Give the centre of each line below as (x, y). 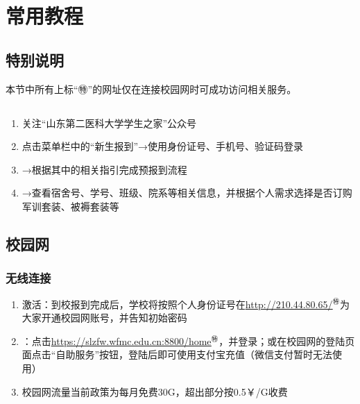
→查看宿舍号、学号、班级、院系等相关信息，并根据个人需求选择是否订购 (187, 193)
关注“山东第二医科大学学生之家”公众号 (109, 123)
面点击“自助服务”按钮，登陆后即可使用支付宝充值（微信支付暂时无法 (177, 354)
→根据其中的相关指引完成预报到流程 (104, 169)
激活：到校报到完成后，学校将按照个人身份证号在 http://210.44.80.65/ (177, 304)
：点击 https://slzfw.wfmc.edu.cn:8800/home (117, 340)
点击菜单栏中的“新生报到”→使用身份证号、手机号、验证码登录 (163, 146)
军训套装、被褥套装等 (70, 206)
